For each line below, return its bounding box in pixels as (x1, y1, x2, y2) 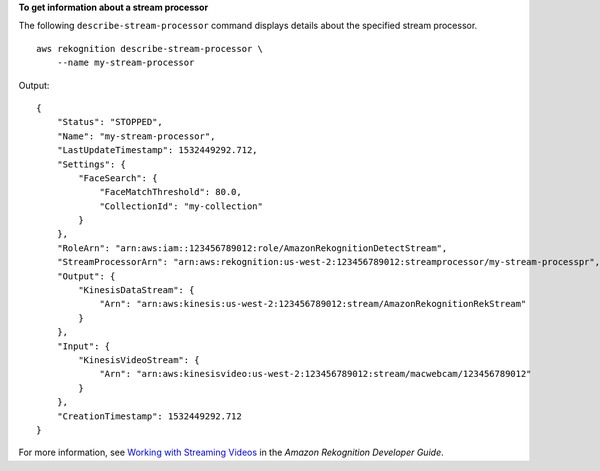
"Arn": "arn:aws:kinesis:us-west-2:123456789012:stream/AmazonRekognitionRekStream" (99, 298, 527, 310)
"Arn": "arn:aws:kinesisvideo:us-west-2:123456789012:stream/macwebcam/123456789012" (99, 368, 532, 380)
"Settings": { (56, 158, 127, 170)
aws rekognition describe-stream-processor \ (36, 43, 264, 54)
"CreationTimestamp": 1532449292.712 (56, 410, 242, 422)
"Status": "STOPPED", (56, 116, 164, 128)
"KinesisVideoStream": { (78, 354, 200, 365)
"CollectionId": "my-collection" (99, 200, 264, 212)
